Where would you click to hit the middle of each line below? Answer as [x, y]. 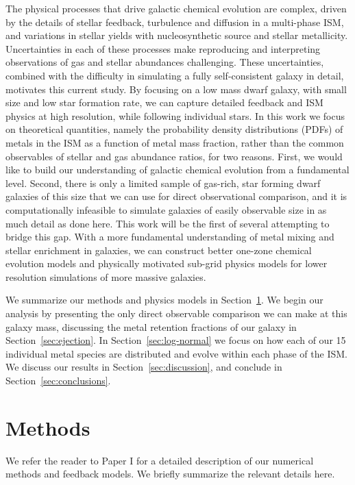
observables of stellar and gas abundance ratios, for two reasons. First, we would [174, 156]
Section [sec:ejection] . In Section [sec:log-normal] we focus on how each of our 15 [176, 340]
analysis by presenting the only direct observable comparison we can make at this [176, 313]
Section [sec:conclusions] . [58, 381]
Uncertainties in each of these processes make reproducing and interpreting [163, 48]
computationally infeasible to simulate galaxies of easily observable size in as [166, 209]
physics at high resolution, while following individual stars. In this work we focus [175, 115]
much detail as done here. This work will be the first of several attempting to [168, 223]
